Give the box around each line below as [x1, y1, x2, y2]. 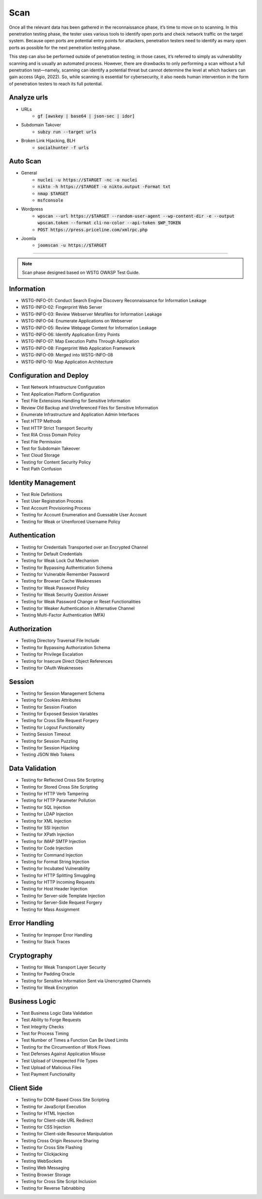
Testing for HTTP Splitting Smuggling [21, 872, 96, 878]
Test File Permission [21, 439, 62, 444]
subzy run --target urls [37, 129, 97, 135]
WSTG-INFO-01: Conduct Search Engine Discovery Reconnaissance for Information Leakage [21, 298, 207, 303]
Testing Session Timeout [21, 731, 71, 737]
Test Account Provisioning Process [21, 505, 91, 511]
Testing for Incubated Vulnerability [21, 865, 90, 871]
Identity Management [9, 478, 76, 487]
